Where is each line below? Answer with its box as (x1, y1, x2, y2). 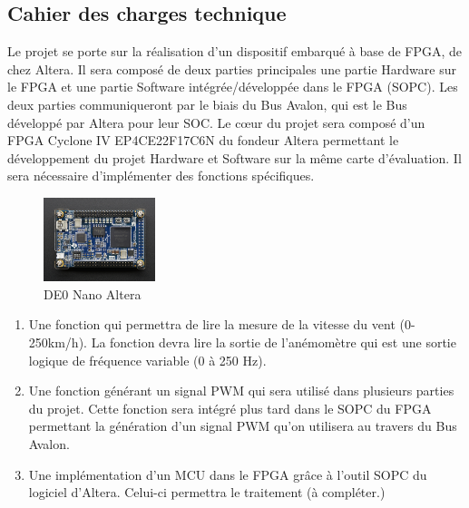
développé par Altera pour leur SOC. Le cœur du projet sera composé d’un (7, 112, 425, 132)
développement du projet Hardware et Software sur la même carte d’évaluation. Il (7, 148, 462, 167)
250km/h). (28, 333, 87, 351)
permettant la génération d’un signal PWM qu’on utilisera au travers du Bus (28, 416, 457, 435)
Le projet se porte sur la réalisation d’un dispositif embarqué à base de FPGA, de (7, 42, 463, 61)
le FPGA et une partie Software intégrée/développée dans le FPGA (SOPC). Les (7, 77, 458, 96)
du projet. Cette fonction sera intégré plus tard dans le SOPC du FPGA (28, 398, 432, 417)
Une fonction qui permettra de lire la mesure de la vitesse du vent (28, 315, 396, 334)
